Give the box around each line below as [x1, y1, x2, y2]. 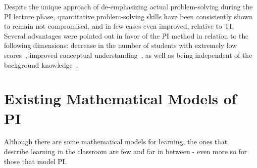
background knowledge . [4, 59, 78, 70]
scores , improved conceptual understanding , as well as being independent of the [4, 49, 252, 60]
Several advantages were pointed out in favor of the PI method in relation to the [4, 30, 249, 41]
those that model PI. [4, 156, 67, 166]
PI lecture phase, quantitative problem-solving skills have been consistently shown [4, 11, 253, 21]
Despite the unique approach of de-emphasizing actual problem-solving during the [4, 1, 253, 11]
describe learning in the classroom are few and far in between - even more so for [4, 146, 247, 157]
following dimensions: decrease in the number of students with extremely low [4, 40, 237, 50]
